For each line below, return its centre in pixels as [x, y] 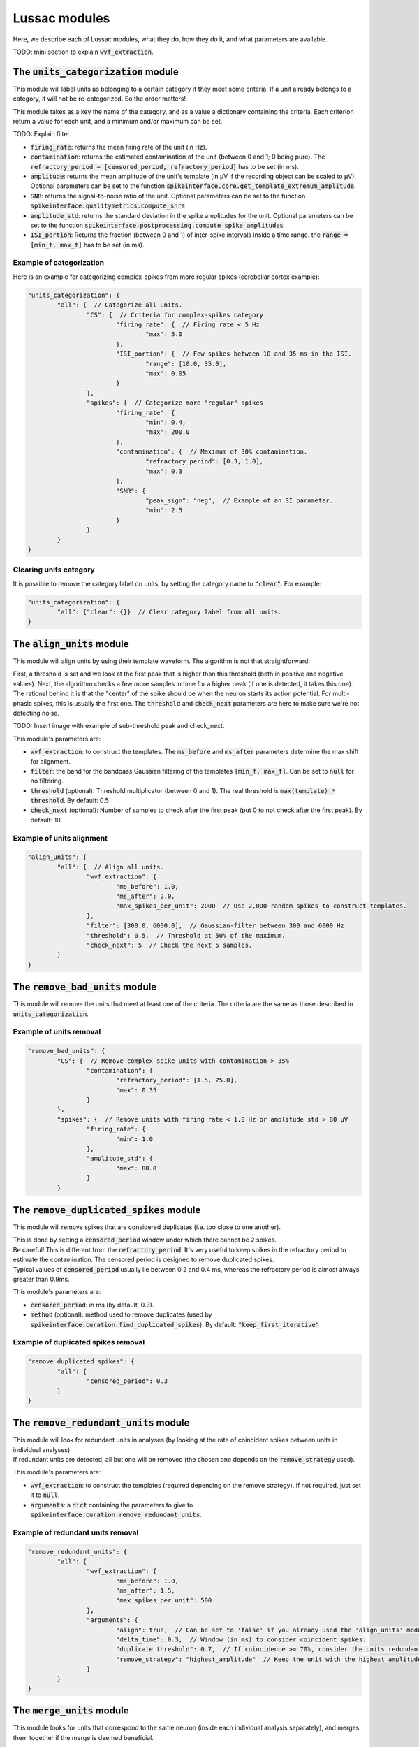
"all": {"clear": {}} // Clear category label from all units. [169, 612]
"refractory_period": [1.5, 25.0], [177, 1080]
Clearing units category [54, 570]
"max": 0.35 [136, 1090]
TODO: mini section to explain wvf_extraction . [83, 52]
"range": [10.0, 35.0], [186, 364]
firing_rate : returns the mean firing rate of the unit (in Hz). [119, 147]
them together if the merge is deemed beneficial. [83, 1737]
